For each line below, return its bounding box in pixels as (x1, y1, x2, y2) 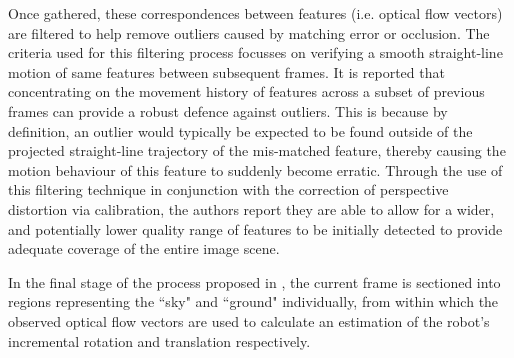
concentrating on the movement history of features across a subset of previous (8, 81, 485, 102)
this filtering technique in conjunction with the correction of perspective (8, 179, 449, 200)
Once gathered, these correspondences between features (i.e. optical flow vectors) (8, 3, 503, 23)
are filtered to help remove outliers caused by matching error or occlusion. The (8, 22, 490, 43)
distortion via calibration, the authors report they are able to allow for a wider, (8, 198, 495, 219)
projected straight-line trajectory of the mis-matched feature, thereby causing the (8, 140, 506, 161)
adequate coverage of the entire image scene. (8, 238, 280, 259)
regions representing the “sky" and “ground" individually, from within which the (8, 291, 499, 312)
